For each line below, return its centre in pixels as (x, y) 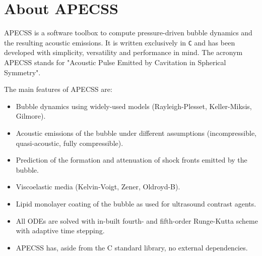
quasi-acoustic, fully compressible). (70, 143)
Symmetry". (22, 72)
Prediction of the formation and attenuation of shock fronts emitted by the (132, 160)
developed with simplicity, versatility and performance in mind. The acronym (123, 52)
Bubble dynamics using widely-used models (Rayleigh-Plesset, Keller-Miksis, (134, 106)
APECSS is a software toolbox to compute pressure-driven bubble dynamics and (128, 33)
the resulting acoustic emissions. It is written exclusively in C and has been (120, 42)
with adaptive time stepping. (60, 231)
